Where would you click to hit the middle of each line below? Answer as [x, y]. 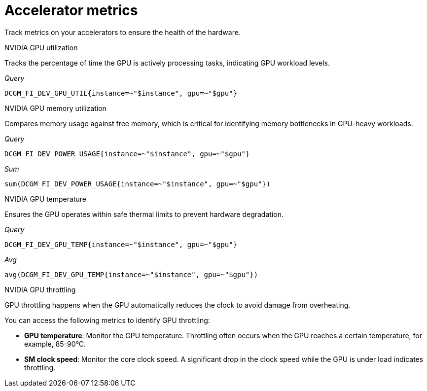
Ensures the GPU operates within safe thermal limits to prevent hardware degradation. [144, 214]
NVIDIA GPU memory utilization [55, 108]
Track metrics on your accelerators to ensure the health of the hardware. [123, 32]
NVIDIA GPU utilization [41, 47]
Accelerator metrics [71, 10]
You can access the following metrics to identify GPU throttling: [107, 320]
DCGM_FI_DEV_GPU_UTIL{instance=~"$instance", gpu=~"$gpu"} [121, 93]
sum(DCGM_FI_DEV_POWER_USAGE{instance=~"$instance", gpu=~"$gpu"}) [138, 184]
